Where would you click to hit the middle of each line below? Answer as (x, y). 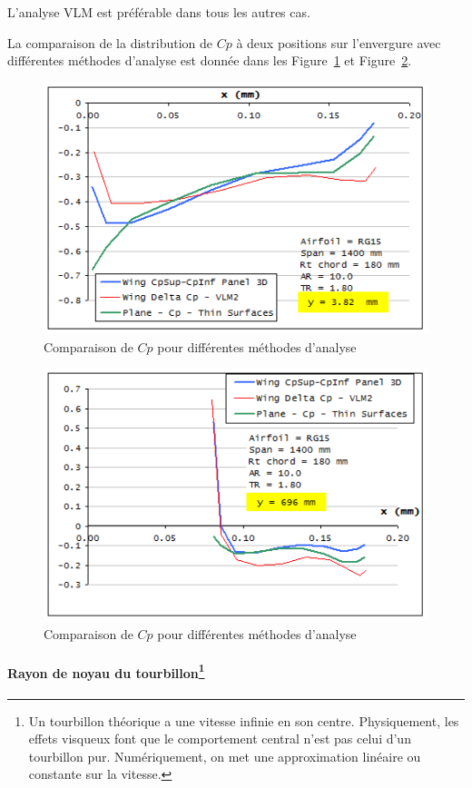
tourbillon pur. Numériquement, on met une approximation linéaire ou (225, 756)
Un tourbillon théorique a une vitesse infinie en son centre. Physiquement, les (244, 720)
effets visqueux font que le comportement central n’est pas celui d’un (220, 739)
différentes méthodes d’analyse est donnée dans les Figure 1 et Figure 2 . (210, 60)
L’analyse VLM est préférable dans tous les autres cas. (159, 12)
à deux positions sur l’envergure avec (339, 42)
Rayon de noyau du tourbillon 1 (106, 671)
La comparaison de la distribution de (110, 42)
